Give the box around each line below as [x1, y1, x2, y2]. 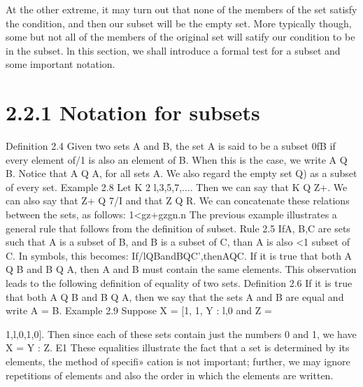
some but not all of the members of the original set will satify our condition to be [6, 29, 355, 44]
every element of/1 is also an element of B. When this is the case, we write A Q [6, 152, 348, 167]
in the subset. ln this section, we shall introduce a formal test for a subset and [6, 43, 341, 57]
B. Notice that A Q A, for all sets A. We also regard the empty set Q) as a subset [6, 166, 357, 181]
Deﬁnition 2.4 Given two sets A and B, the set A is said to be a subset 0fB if [6, 139, 336, 153]
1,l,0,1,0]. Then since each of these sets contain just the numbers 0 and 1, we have [6, 326, 357, 341]
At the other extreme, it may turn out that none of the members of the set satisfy [6, 2, 357, 16]
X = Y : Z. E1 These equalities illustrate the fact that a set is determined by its [6, 340, 350, 355]
